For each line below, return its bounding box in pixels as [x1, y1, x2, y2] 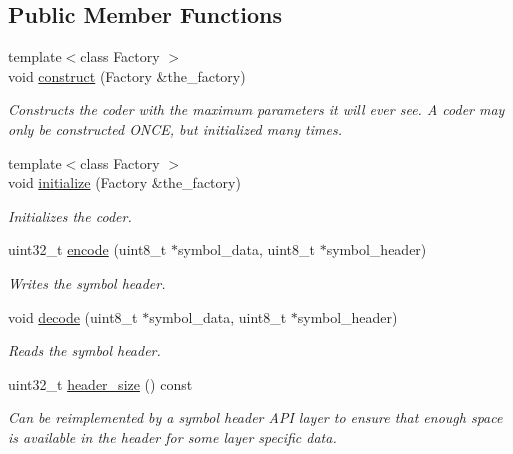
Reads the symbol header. [8, 340, 161, 361]
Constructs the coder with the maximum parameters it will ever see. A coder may [8, 99, 505, 120]
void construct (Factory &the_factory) [8, 65, 246, 86]
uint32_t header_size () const [8, 373, 193, 394]
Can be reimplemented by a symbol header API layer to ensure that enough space [8, 407, 503, 428]
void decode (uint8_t [8, 306, 138, 327]
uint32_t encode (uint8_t [8, 239, 167, 260]
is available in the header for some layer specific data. [8, 426, 337, 447]
